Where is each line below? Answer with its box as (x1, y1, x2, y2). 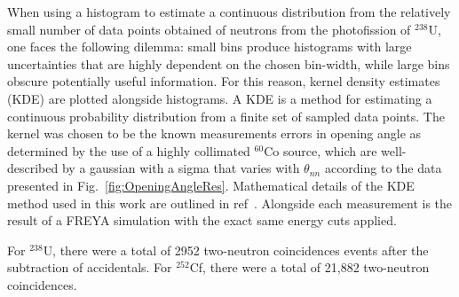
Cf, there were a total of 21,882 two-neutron (189, 258, 430, 277)
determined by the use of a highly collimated (7, 141, 250, 160)
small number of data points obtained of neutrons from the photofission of (7, 20, 411, 38)
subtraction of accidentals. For (7, 258, 172, 277)
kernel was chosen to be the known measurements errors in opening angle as (7, 124, 422, 143)
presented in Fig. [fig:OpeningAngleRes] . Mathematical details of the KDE (7, 176, 415, 194)
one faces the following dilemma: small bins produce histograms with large (7, 37, 412, 56)
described (7, 159, 59, 177)
